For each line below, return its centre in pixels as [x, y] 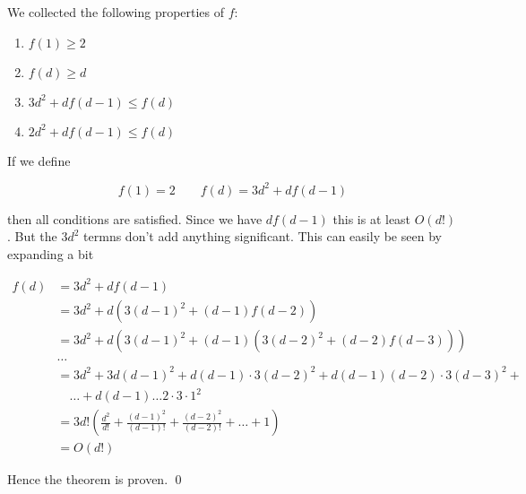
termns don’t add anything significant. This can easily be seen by [263, 236]
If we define [39, 160]
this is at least [372, 218]
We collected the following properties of [116, 12]
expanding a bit [51, 253]
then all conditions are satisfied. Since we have [135, 218]
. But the [32, 236]
